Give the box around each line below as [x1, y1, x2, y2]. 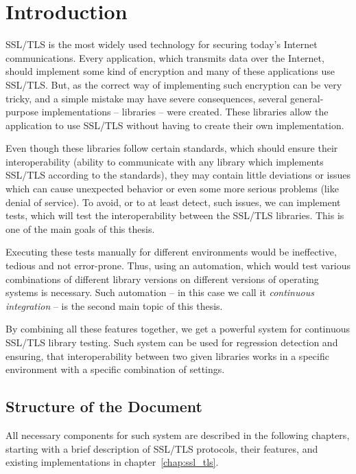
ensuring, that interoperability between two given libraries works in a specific [5, 348, 329, 363]
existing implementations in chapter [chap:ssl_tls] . [5, 455, 219, 469]
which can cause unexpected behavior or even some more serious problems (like [5, 181, 339, 196]
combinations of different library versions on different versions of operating [5, 271, 319, 286]
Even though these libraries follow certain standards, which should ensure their [5, 141, 338, 155]
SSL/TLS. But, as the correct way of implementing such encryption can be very [5, 77, 342, 91]
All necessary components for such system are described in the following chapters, [5, 427, 350, 442]
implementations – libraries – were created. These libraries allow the [41, 104, 329, 119]
